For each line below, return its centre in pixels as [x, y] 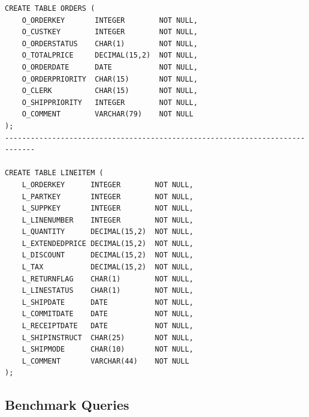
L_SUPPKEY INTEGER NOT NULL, [107, 208]
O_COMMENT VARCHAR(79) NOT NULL [107, 114]
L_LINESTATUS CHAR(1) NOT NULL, [107, 291]
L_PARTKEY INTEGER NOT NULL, [107, 196]
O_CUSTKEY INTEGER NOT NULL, [110, 32]
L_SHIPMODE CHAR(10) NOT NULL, [107, 349]
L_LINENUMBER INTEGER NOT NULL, [107, 220]
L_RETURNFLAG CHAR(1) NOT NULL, [107, 279]
